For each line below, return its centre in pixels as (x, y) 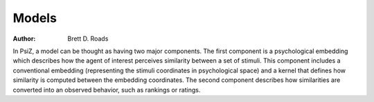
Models (35, 18)
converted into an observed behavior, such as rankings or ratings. (107, 90)
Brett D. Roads (88, 39)
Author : (24, 39)
